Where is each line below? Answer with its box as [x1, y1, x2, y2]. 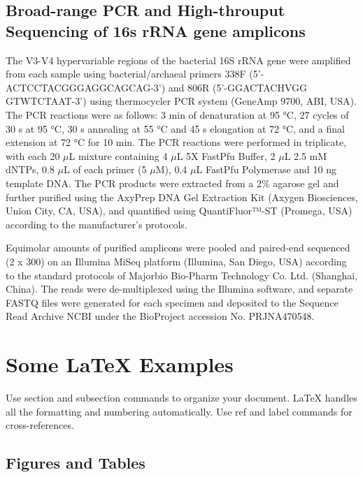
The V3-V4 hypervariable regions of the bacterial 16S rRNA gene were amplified [6, 52, 351, 67]
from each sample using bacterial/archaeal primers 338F [6, 66, 246, 81]
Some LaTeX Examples [6, 350, 234, 379]
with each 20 [6, 148, 60, 163]
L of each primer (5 [64, 162, 147, 177]
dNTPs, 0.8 [6, 162, 55, 177]
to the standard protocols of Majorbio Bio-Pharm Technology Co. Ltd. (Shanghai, [6, 267, 358, 282]
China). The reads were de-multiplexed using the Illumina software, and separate [6, 281, 353, 296]
